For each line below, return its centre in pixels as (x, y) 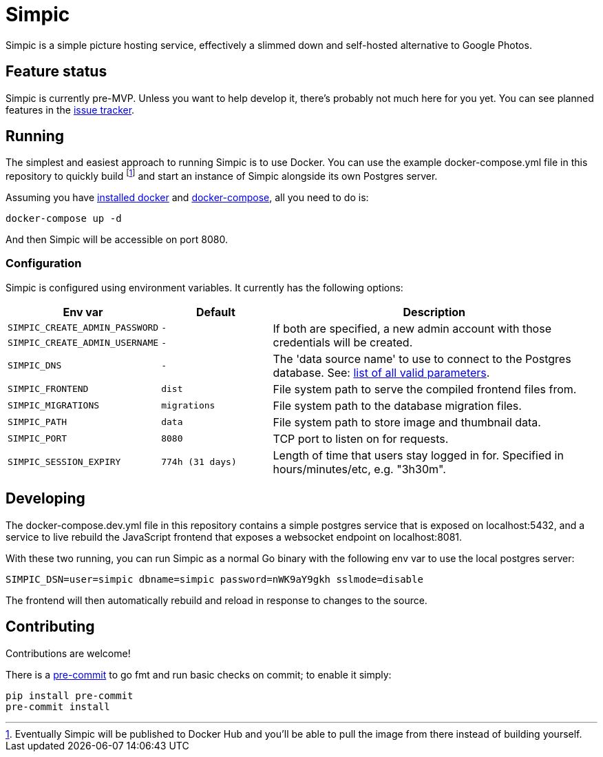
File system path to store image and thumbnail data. (407, 422)
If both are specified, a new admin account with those (412, 328)
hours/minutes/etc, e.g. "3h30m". (359, 469)
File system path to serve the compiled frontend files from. (425, 389)
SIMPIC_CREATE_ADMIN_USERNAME (83, 343)
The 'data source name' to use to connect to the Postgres (422, 359)
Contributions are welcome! (68, 653)
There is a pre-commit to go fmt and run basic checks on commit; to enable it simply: (199, 674)
